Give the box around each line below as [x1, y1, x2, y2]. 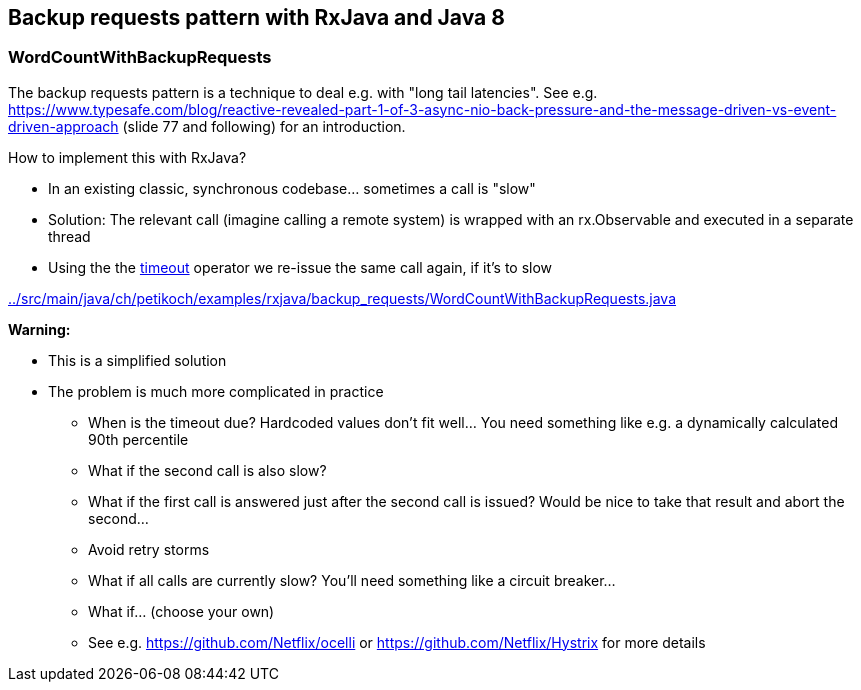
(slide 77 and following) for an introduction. [122, 117, 406, 135]
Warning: [8, 320, 71, 338]
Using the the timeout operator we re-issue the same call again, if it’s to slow [48, 258, 553, 276]
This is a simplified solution [48, 351, 227, 369]
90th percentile [88, 430, 189, 448]
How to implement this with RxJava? [8, 148, 247, 166]
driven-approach [8, 117, 119, 135]
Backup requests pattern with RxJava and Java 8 [8, 5, 505, 30]
